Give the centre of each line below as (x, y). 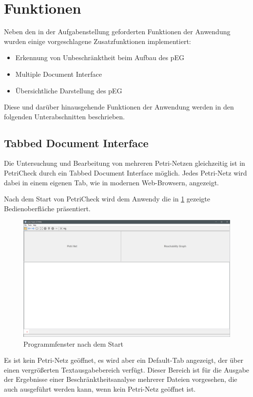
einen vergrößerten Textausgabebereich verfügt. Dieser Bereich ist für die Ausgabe (127, 369)
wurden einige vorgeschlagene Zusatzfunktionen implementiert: (97, 41)
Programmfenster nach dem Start (73, 343)
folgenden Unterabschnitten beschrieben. (64, 116)
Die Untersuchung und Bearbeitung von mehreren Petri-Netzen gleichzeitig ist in (125, 163)
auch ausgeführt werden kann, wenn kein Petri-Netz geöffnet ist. (100, 388)
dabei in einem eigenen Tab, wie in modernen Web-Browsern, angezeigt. (111, 182)
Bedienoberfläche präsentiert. (47, 208)
